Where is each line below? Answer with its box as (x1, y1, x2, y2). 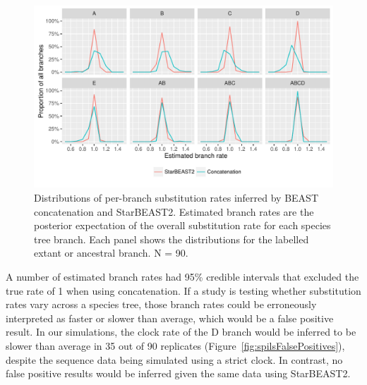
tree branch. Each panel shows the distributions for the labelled (34, 231, 309, 246)
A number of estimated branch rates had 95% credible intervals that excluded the (6, 269, 359, 283)
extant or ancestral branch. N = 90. (34, 245, 188, 260)
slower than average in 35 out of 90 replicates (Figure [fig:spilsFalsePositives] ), (6, 338, 345, 353)
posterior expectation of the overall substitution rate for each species (34, 218, 331, 233)
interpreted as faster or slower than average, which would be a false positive (6, 310, 334, 325)
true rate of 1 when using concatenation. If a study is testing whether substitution (6, 283, 361, 298)
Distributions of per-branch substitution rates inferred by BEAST (34, 190, 318, 204)
